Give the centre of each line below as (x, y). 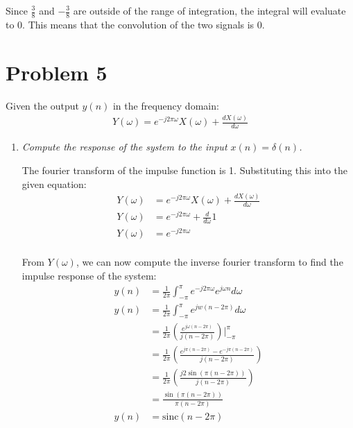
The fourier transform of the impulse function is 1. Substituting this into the (185, 170)
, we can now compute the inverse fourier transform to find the (209, 262)
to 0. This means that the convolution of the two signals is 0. (135, 24)
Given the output (42, 105)
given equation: (54, 183)
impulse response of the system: (89, 275)
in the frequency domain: (166, 105)
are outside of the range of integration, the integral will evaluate (209, 10)
